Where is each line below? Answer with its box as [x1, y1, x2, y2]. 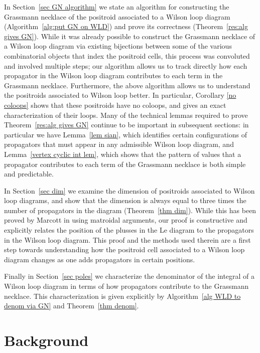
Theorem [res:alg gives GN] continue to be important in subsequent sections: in [4, 119, 249, 130]
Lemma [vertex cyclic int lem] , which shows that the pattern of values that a [4, 148, 241, 159]
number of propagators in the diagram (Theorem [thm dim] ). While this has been [4, 205, 256, 215]
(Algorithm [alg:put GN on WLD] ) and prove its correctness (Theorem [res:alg [4, 21, 248, 32]
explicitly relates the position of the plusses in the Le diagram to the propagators [4, 225, 254, 235]
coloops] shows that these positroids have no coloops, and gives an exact [4, 99, 226, 110]
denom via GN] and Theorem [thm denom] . [4, 300, 139, 311]
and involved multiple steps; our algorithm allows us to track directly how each [4, 60, 247, 71]
